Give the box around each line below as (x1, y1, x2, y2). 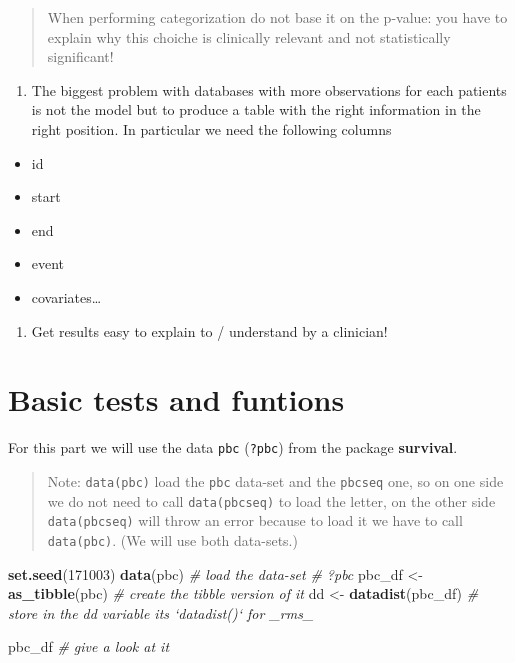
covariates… (31, 286, 102, 307)
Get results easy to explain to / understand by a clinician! (31, 320, 388, 341)
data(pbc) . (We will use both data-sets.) (47, 529, 298, 550)
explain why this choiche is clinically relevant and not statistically (47, 26, 451, 47)
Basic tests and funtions (8, 379, 345, 420)
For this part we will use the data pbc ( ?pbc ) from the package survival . (8, 437, 458, 458)
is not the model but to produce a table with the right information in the (31, 99, 481, 120)
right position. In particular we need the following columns (31, 118, 392, 139)
